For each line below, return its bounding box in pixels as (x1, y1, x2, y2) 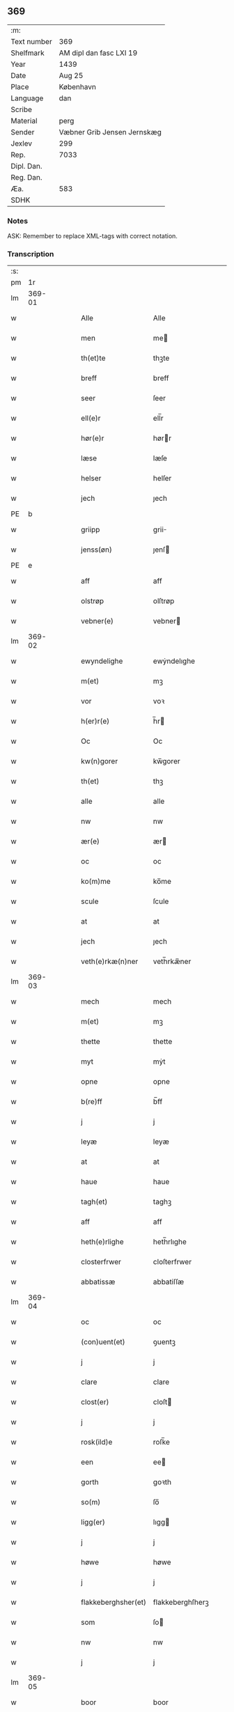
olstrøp (81, 596, 104, 606)
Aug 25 (58, 70, 84, 80)
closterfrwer (81, 1257, 122, 1267)
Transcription (7, 249, 54, 259)
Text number (10, 36, 52, 46)
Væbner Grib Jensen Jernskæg (58, 127, 162, 137)
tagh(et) (81, 1197, 108, 1207)
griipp (81, 525, 100, 535)
